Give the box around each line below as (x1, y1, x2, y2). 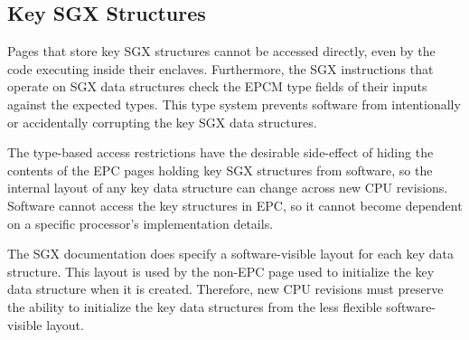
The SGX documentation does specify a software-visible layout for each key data (7, 244, 454, 263)
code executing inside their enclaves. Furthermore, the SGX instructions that (7, 59, 434, 78)
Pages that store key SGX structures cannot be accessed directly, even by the (7, 42, 436, 61)
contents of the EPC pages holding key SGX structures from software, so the (7, 160, 433, 179)
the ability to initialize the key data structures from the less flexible (7, 297, 382, 316)
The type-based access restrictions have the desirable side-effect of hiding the (7, 143, 434, 162)
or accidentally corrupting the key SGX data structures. (7, 112, 317, 131)
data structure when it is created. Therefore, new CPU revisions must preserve (7, 279, 444, 298)
